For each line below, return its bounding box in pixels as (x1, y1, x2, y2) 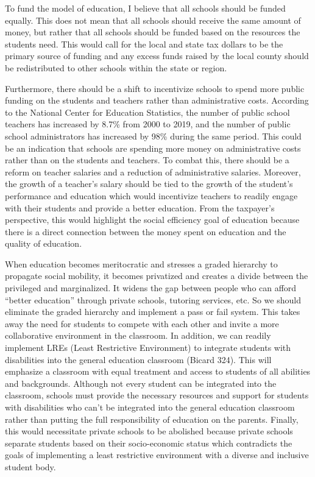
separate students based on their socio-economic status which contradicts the (5, 436, 292, 449)
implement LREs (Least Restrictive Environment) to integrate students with (5, 341, 291, 354)
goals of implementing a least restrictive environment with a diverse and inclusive (5, 448, 309, 461)
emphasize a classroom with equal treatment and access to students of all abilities (5, 365, 311, 378)
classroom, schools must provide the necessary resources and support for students (5, 389, 309, 401)
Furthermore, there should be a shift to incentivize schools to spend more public (5, 82, 305, 94)
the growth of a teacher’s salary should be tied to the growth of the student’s (5, 177, 293, 190)
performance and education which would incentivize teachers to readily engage (5, 189, 298, 202)
